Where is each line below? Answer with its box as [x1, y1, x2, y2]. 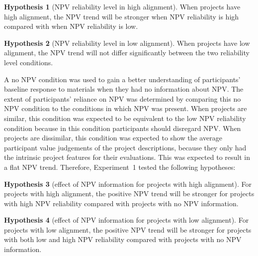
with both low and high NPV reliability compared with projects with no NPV [4, 234, 242, 245]
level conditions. [4, 57, 53, 67]
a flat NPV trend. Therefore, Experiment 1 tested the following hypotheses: [4, 161, 236, 172]
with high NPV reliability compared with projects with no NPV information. [4, 198, 239, 208]
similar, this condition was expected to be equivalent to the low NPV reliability [4, 113, 246, 123]
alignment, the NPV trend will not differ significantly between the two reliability [4, 47, 250, 58]
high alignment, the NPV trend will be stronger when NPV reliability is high [4, 11, 239, 21]
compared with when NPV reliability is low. [4, 21, 138, 31]
